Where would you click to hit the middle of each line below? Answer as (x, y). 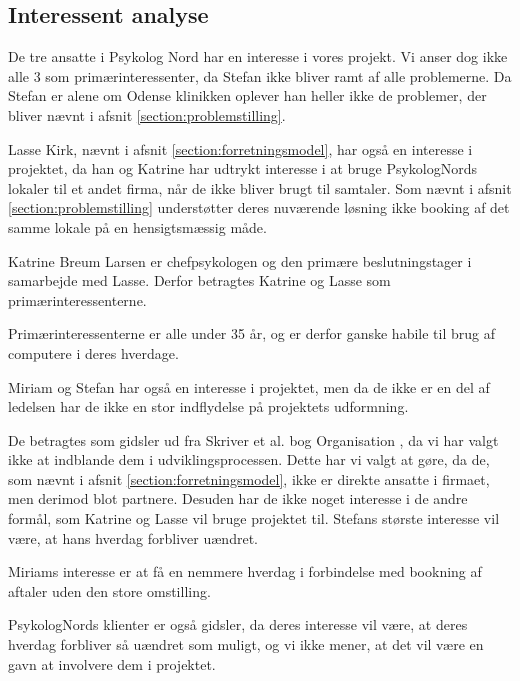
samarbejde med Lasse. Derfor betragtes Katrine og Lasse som (199, 280)
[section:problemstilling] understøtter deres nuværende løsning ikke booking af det (259, 207)
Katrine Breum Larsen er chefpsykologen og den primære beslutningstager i (240, 260)
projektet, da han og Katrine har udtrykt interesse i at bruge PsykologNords (243, 168)
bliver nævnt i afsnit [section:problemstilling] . (147, 114)
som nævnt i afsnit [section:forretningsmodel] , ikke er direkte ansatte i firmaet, (249, 478)
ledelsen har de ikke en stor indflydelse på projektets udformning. (208, 406)
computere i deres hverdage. (93, 352)
